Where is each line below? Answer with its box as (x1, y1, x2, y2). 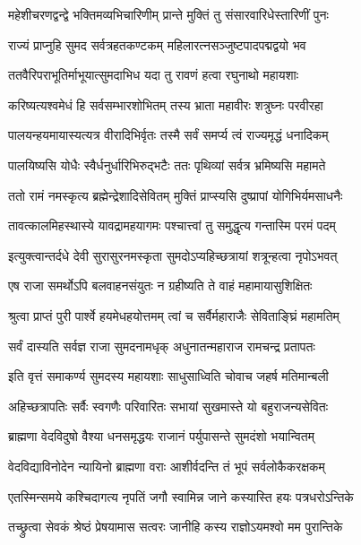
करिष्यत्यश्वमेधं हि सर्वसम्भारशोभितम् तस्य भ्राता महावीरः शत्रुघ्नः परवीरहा (8, 95, 323, 114)
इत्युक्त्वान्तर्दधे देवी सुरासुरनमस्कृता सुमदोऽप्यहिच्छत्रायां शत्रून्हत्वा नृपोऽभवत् (8, 246, 338, 264)
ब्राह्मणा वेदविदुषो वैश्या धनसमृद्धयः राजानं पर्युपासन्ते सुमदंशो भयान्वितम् (8, 427, 314, 446)
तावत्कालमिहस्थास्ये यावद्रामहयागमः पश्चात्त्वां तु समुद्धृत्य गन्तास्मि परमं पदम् (8, 216, 336, 235)
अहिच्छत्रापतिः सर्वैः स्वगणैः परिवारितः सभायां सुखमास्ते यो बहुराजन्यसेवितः (8, 396, 329, 415)
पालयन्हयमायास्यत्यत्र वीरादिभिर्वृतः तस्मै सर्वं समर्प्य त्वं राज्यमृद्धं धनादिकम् (8, 125, 329, 144)
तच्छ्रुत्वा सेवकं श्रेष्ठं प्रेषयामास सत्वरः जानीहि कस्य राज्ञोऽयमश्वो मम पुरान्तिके (8, 517, 343, 536)
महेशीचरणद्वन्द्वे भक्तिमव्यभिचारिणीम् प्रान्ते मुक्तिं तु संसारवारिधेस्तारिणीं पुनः (8, 5, 329, 23)
